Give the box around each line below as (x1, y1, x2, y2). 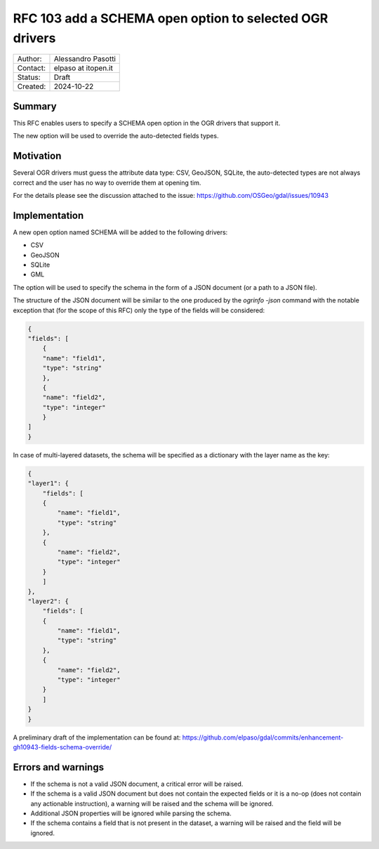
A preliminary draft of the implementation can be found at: (13, 733, 181, 742)
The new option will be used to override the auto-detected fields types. (13, 132, 219, 140)
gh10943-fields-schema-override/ (13, 742, 112, 751)
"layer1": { (27, 479, 69, 488)
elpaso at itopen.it (53, 63, 114, 73)
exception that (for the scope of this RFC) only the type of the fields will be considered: (13, 306, 265, 314)
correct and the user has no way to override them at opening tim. (13, 178, 201, 187)
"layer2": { (27, 597, 69, 605)
